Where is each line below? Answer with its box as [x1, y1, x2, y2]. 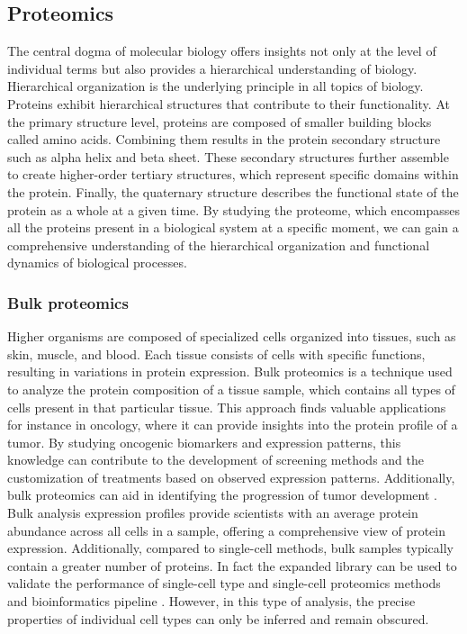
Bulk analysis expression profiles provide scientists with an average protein [7, 503, 418, 522]
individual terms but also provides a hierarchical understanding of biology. [7, 59, 418, 77]
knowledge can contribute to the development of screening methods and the [7, 450, 424, 469]
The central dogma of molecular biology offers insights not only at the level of [7, 41, 436, 60]
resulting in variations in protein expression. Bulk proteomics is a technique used [7, 362, 453, 381]
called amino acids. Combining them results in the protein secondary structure [7, 130, 441, 149]
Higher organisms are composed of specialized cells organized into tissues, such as [7, 327, 456, 346]
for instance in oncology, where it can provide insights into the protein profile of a [7, 415, 458, 434]
